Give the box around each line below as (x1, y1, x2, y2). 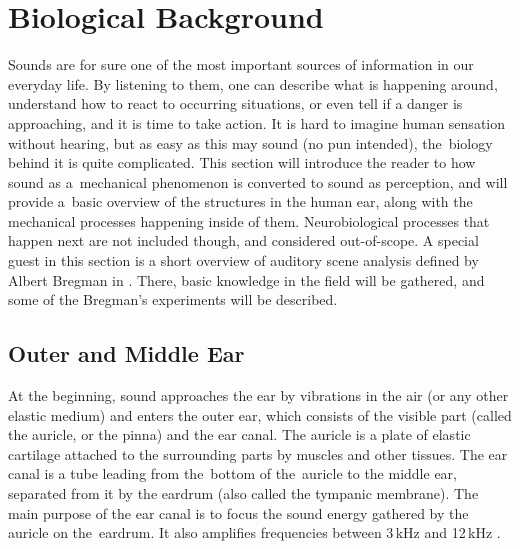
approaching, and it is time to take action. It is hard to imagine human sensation (8, 112, 505, 133)
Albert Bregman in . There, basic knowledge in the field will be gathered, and (8, 269, 485, 290)
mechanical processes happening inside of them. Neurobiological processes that (8, 210, 490, 231)
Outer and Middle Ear (8, 338, 245, 369)
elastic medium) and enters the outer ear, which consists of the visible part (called (8, 404, 512, 425)
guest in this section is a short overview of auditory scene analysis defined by (8, 250, 479, 271)
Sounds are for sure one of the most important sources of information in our (8, 54, 474, 75)
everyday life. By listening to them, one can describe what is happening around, (8, 73, 498, 94)
